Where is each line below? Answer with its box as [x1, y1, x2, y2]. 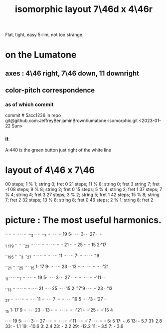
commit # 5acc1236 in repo [5, 112, 61, 118]
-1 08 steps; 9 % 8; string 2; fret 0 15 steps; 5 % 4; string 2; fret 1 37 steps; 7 [5, 186, 163, 192]
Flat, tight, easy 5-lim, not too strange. [5, 31, 84, 38]
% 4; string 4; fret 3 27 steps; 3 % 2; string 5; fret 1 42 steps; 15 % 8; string [5, 191, 160, 197]
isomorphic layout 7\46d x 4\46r [14, 3, 153, 15]
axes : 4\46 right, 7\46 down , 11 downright [5, 69, 140, 77]
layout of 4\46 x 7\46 [5, 164, 95, 175]
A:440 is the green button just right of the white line [5, 146, 111, 153]
